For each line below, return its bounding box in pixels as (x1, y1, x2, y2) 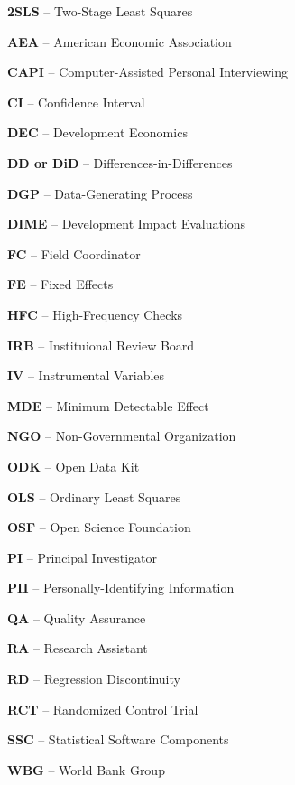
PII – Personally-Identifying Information (7, 578, 235, 597)
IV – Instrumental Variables (7, 366, 165, 385)
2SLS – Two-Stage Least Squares (7, 2, 193, 20)
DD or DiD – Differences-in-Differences (7, 153, 233, 172)
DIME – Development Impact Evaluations (7, 214, 246, 233)
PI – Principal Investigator (7, 547, 158, 566)
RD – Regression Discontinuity (7, 669, 180, 688)
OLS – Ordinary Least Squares (7, 487, 181, 506)
